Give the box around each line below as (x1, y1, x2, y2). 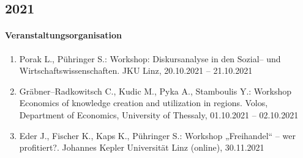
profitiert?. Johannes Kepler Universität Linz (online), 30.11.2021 (19, 141, 264, 154)
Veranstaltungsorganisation (5, 29, 122, 41)
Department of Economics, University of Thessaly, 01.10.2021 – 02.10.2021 (19, 108, 299, 121)
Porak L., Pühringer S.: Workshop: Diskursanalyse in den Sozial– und (19, 52, 281, 65)
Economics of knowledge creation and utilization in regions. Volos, (19, 96, 268, 109)
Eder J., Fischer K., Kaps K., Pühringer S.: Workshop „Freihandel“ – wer (19, 129, 296, 142)
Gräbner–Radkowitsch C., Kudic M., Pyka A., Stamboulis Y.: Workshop (19, 84, 292, 97)
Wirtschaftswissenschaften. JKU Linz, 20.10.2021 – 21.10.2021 (19, 64, 253, 77)
